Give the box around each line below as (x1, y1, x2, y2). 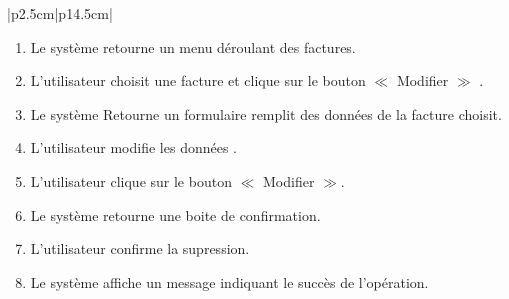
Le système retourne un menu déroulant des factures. (30, 36, 356, 57)
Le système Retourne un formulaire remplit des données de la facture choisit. (30, 103, 502, 124)
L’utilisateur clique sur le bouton (30, 170, 232, 191)
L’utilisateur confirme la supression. (30, 238, 250, 259)
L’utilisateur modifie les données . (30, 137, 237, 158)
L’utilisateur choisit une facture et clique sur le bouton (30, 70, 366, 91)
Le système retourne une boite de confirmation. (30, 204, 321, 225)
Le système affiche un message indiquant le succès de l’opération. (30, 271, 429, 292)
